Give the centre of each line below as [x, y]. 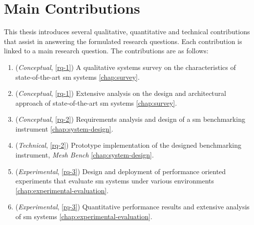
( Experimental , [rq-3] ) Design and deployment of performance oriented [121, 171]
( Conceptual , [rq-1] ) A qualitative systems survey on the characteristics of [126, 67]
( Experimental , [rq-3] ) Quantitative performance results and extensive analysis [132, 207]
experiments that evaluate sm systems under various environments [115, 181]
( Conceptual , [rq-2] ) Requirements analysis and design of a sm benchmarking [130, 119]
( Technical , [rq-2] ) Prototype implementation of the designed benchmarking [128, 145]
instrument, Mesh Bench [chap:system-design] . [85, 155]
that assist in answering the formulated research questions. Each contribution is [123, 41]
